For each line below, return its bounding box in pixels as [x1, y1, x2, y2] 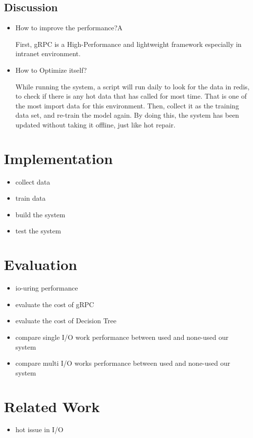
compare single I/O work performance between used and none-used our [15, 332, 229, 342]
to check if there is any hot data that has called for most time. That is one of [15, 91, 247, 101]
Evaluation [4, 254, 77, 274]
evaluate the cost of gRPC [15, 299, 94, 309]
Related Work [4, 396, 100, 416]
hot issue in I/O [15, 424, 63, 435]
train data [15, 193, 46, 203]
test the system [15, 226, 61, 236]
